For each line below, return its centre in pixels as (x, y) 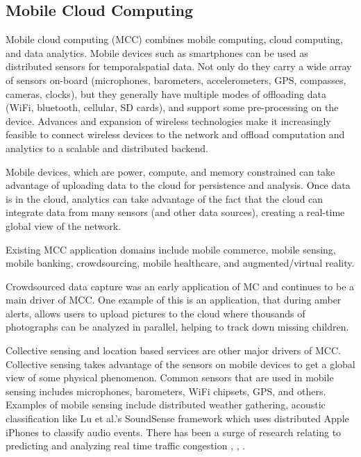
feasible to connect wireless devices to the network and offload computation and (175, 134)
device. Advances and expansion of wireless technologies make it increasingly (168, 121)
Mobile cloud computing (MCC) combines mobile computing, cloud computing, (174, 39)
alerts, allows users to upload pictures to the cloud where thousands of (156, 313)
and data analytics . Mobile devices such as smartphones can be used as (157, 52)
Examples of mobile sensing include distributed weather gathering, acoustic (166, 405)
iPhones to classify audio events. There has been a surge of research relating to (174, 432)
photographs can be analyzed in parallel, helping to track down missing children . (177, 327)
